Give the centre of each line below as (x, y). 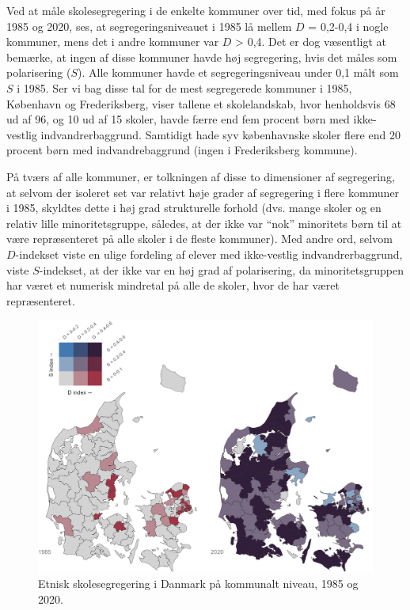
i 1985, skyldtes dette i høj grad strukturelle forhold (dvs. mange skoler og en (194, 208)
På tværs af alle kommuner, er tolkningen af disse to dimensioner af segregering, (201, 176)
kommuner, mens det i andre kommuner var (113, 42)
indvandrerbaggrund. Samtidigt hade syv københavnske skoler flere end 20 (220, 134)
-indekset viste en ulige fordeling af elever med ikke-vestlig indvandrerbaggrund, (209, 254)
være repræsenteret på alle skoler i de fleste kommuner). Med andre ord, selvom (199, 239)
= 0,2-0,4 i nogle (348, 26)
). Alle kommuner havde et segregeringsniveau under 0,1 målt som (238, 72)
